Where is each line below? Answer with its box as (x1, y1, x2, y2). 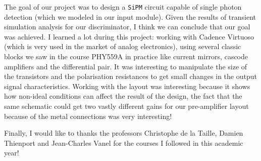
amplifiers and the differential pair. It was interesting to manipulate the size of (4, 61, 247, 71)
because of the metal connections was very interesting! (4, 110, 172, 121)
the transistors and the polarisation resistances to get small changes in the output (4, 71, 257, 82)
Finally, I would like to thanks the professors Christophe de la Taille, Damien (4, 128, 243, 138)
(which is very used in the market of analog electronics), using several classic (4, 41, 241, 52)
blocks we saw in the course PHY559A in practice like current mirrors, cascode (4, 51, 248, 62)
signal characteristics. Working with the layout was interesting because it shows (4, 80, 250, 91)
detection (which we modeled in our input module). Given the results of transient (4, 11, 256, 22)
